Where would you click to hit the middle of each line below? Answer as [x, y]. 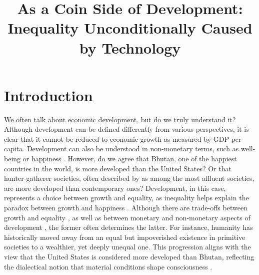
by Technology [130, 47]
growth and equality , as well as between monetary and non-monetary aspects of [127, 217]
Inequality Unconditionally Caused [130, 28]
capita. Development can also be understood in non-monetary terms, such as [121, 149]
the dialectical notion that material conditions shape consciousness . [108, 266]
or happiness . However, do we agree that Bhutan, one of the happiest [130, 159]
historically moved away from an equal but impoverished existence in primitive [125, 237]
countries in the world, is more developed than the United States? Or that [118, 168]
